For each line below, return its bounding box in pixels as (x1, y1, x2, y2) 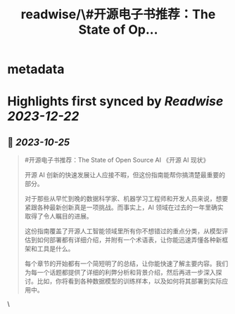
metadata (7, 61, 65, 77)
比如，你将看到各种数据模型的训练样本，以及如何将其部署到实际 (37, 277, 222, 285)
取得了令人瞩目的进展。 (24, 212, 93, 221)
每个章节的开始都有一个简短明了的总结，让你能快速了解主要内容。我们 (24, 259, 229, 268)
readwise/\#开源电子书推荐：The (20, 6, 216, 22)
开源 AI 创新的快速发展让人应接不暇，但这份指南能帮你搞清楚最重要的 (24, 171, 226, 179)
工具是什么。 (37, 244, 75, 253)
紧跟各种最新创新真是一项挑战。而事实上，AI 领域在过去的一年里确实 (24, 203, 224, 211)
